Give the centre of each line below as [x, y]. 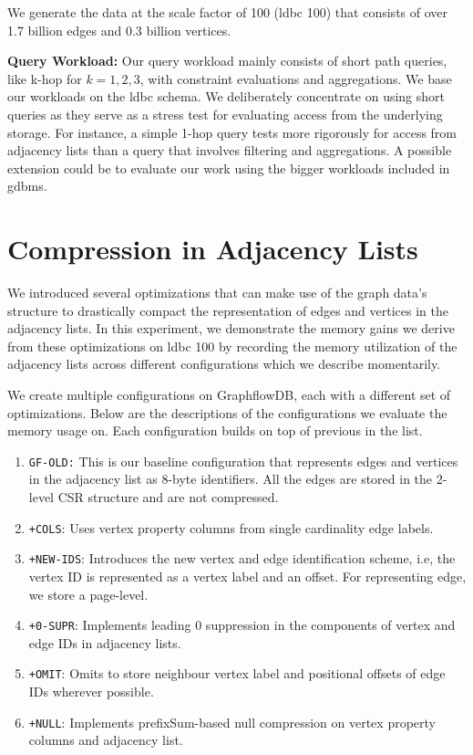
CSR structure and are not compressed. [168, 497]
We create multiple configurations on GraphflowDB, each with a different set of [229, 395]
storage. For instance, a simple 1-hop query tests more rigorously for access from [232, 132]
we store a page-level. [88, 594]
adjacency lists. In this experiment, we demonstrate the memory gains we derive [231, 328]
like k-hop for [45, 78]
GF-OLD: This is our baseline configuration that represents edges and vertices [243, 461]
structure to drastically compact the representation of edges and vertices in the [228, 310]
